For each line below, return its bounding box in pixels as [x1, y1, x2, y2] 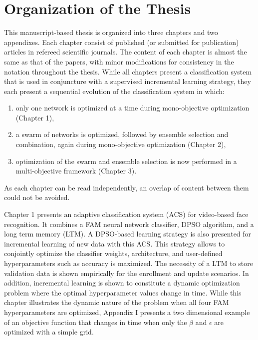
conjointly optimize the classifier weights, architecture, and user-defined [4, 248, 223, 258]
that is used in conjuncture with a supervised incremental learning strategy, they [4, 76, 251, 86]
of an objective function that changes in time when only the [4, 316, 187, 327]
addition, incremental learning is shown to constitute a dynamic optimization [4, 277, 240, 288]
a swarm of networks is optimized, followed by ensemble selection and [15, 129, 229, 139]
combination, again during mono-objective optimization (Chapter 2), [15, 139, 226, 149]
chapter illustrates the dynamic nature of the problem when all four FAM [4, 297, 229, 307]
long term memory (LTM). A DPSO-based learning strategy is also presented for [4, 228, 252, 239]
